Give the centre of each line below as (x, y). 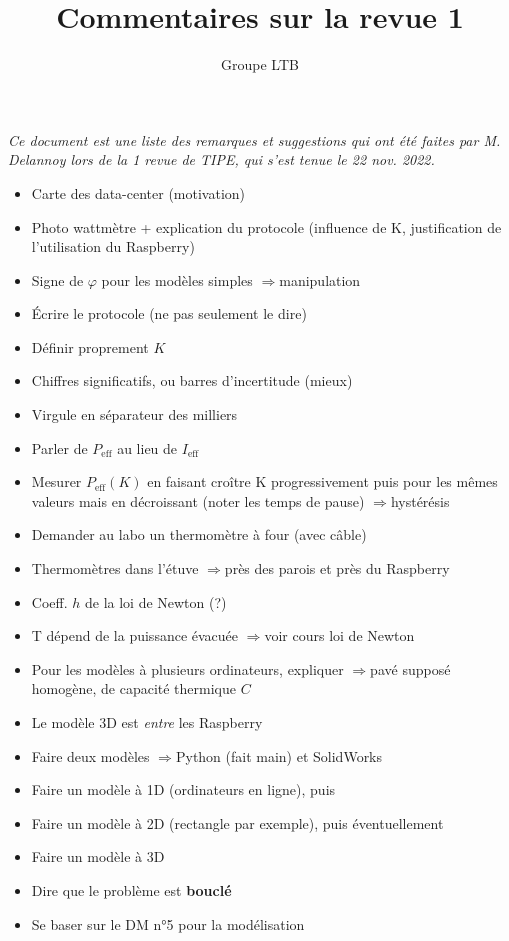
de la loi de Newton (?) (155, 601)
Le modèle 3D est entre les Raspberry (147, 722)
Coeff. (49, 601)
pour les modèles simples (177, 279)
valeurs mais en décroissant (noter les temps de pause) (198, 500)
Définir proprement (90, 346)
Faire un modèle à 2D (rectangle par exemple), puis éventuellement (237, 822)
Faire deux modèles (90, 755)
